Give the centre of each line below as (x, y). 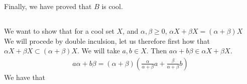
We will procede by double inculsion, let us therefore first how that (107, 40)
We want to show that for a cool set (59, 30)
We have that (25, 77)
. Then (157, 51)
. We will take (98, 51)
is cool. (112, 6)
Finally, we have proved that (48, 6)
